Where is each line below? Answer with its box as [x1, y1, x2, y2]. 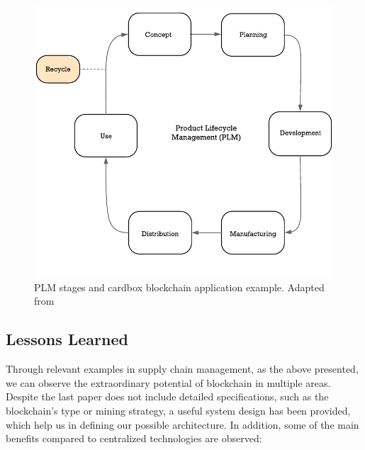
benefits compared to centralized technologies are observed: [6, 431, 262, 446]
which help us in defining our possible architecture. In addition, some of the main [6, 417, 359, 432]
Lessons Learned [6, 328, 128, 350]
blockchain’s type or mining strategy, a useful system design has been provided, [6, 403, 351, 417]
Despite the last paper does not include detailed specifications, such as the [6, 389, 329, 404]
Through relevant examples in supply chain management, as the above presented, [6, 361, 359, 376]
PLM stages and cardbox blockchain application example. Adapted [34, 279, 325, 294]
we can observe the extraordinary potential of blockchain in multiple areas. [6, 375, 331, 390]
